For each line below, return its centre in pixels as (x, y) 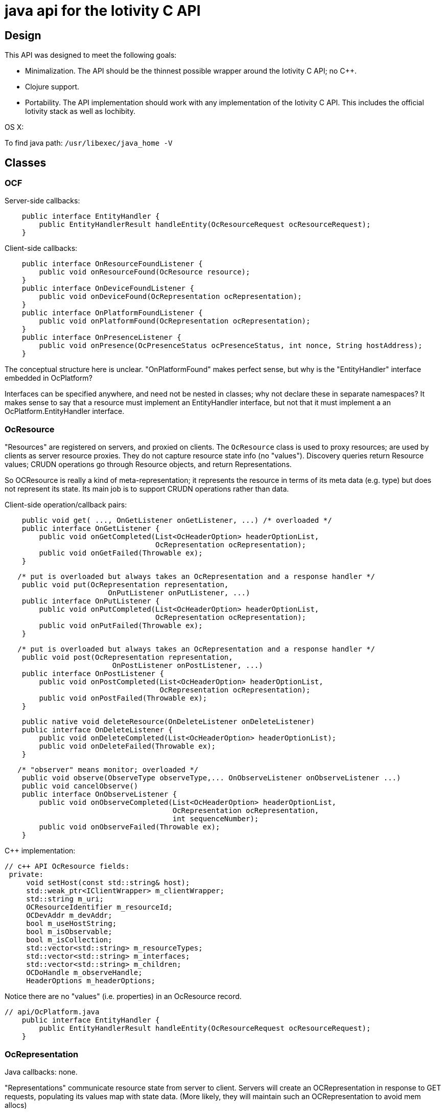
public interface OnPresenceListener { (101, 338)
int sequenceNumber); (216, 819)
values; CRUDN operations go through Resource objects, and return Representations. (148, 465)
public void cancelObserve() (80, 786)
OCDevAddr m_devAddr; (69, 915)
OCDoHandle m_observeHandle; (84, 973)
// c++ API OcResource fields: (67, 866)
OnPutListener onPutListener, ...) (179, 593)
